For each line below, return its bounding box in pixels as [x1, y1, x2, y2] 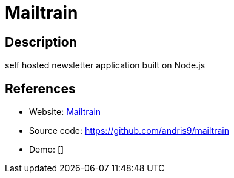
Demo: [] [29, 144, 64, 155]
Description [5, 34, 77, 50]
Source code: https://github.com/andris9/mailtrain [29, 125, 229, 136]
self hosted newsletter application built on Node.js [5, 60, 206, 71]
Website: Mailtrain [29, 107, 101, 117]
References [5, 81, 76, 96]
